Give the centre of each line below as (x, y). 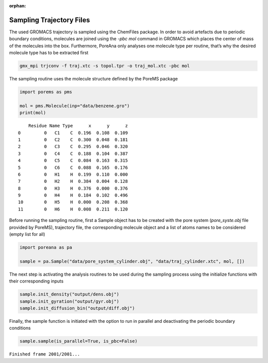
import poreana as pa (46, 248)
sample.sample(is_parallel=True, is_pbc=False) (78, 341)
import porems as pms (46, 92)
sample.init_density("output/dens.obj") (69, 294)
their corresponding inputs (36, 281)
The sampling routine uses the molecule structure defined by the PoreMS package (94, 79)
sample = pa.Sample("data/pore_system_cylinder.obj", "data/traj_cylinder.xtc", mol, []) (132, 261)
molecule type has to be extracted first (49, 53)
